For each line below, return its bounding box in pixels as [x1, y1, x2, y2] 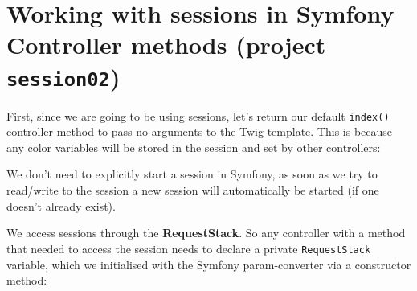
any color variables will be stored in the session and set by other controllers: [6, 138, 381, 155]
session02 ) [6, 59, 121, 92]
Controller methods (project [6, 28, 326, 61]
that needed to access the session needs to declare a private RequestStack [6, 240, 371, 256]
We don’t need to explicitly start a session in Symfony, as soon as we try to [6, 166, 378, 182]
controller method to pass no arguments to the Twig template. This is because [6, 123, 393, 140]
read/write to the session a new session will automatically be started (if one [6, 182, 379, 199]
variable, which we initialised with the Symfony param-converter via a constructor [6, 256, 411, 273]
